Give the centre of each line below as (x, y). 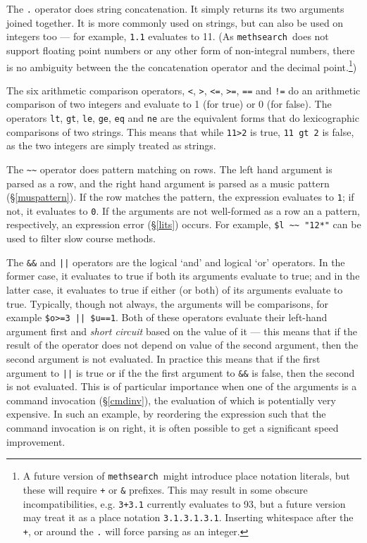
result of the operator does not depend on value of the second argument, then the (182, 345)
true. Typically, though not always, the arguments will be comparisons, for (168, 303)
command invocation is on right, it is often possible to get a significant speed (173, 428)
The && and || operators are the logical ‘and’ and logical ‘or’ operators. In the (176, 262)
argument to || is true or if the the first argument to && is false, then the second (181, 372)
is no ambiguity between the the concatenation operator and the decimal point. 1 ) (182, 65)
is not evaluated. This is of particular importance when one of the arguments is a (182, 386)
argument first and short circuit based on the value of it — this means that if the (182, 331)
